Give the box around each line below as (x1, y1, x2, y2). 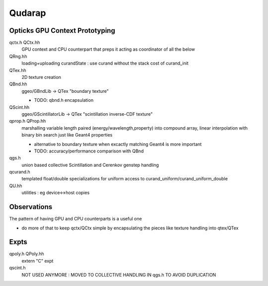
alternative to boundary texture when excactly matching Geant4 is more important (34, 141, 202, 147)
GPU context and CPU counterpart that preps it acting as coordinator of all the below (21, 46, 196, 52)
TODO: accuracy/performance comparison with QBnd (34, 148, 144, 154)
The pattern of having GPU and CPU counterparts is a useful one (9, 216, 142, 222)
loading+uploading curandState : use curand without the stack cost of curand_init (21, 60, 189, 67)
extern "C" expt (21, 258, 54, 264)
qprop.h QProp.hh (9, 118, 46, 124)
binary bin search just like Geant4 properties (21, 132, 113, 138)
